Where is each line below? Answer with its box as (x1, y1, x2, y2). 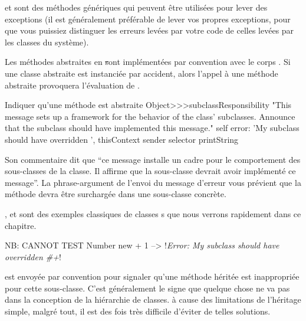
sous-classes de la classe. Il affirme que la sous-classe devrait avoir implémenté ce (5, 165, 296, 177)
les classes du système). (5, 35, 89, 48)
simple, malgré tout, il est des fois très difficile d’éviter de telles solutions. (5, 305, 271, 317)
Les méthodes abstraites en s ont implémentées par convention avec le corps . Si (5, 55, 291, 68)
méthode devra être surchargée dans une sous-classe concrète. (5, 188, 226, 200)
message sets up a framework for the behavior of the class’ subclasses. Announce (5, 110, 295, 122)
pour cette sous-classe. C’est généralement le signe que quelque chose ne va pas (5, 281, 290, 294)
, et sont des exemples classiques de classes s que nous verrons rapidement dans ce (5, 207, 301, 220)
